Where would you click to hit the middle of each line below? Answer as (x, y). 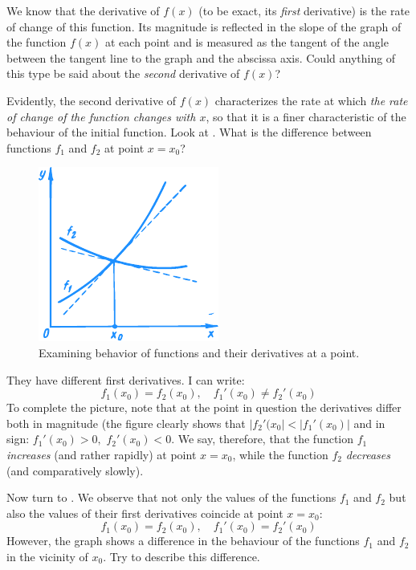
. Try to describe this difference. (181, 556)
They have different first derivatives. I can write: (126, 379)
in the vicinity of (47, 556)
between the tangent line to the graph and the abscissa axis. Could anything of (201, 57)
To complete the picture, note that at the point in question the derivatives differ (204, 407)
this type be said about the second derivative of (123, 73)
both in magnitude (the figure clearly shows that (126, 423)
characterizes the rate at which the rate (311, 100)
